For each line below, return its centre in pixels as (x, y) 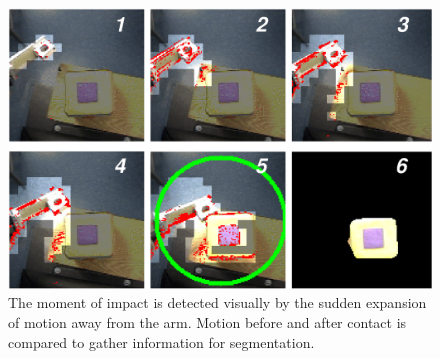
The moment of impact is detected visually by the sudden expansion (217, 302)
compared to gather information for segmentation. (161, 341)
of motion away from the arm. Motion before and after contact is (207, 321)
